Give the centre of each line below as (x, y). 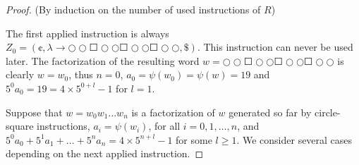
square (20, 126)
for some (194, 139)
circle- (328, 112)
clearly (20, 74)
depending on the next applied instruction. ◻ (105, 153)
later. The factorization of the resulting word (103, 60)
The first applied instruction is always (87, 33)
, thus (81, 74)
